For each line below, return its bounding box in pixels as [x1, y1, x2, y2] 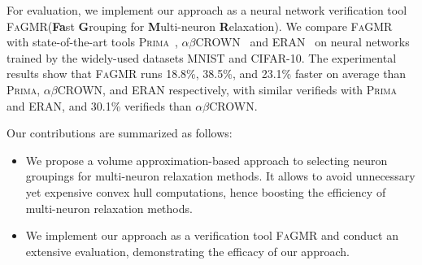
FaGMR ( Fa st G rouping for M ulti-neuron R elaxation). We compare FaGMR [7, 17, 393, 34]
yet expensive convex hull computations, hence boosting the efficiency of [25, 183, 386, 200]
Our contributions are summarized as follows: [7, 124, 233, 141]
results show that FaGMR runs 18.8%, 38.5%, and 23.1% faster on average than [7, 65, 407, 82]
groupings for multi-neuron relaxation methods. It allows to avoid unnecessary [25, 167, 415, 185]
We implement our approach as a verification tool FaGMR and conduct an [25, 227, 398, 244]
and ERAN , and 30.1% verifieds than [7, 97, 192, 114]
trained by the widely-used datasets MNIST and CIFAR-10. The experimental [7, 49, 397, 66]
